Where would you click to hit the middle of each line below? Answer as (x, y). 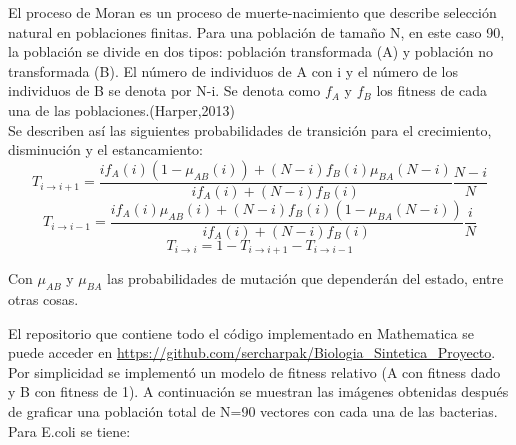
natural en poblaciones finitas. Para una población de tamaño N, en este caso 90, (256, 31)
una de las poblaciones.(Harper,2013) (121, 109)
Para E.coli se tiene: (69, 430)
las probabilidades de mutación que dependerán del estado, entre (305, 278)
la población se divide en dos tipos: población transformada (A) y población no (250, 51)
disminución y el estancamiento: (105, 149)
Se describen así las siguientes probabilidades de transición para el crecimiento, (250, 129)
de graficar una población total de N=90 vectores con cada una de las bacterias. (253, 411)
